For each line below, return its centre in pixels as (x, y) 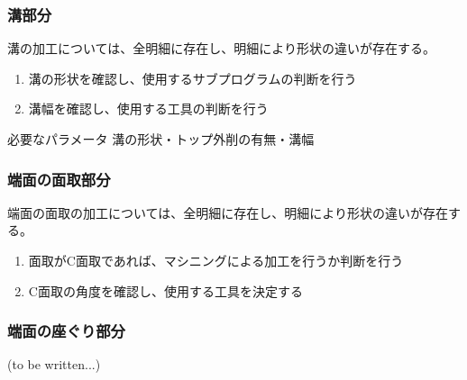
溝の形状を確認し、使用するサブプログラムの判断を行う (192, 78)
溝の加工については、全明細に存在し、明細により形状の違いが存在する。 (222, 48)
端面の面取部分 (59, 179)
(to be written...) (54, 364)
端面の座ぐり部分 (66, 331)
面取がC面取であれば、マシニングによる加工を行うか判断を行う (216, 260)
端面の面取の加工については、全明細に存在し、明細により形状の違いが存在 (228, 212)
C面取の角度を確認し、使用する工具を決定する (165, 290)
